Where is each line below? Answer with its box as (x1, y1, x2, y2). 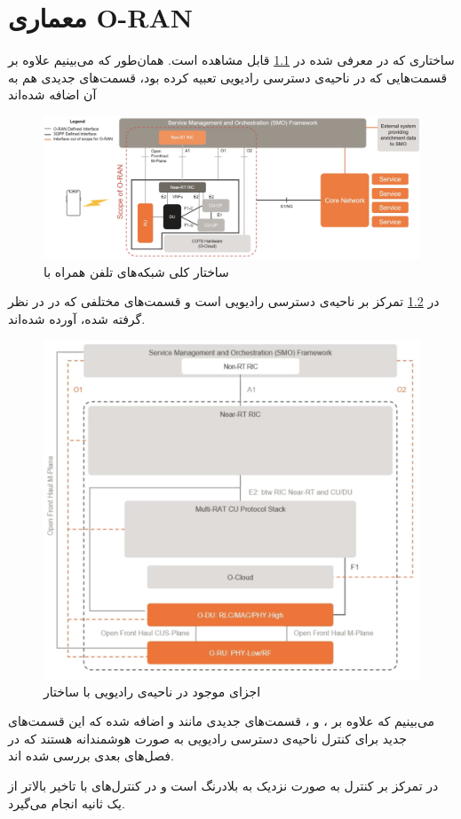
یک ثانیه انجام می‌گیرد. (8, 793, 125, 812)
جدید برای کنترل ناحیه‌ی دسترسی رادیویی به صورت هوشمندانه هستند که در (8, 728, 408, 747)
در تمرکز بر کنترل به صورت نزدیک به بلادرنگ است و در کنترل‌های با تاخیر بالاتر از (8, 776, 439, 795)
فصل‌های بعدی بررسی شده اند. (8, 746, 174, 765)
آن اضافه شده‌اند (8, 85, 97, 104)
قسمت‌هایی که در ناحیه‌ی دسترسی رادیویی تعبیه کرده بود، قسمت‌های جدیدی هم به (8, 67, 448, 86)
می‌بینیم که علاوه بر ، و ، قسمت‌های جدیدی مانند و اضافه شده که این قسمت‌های (8, 712, 435, 730)
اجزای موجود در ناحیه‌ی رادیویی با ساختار (44, 681, 261, 700)
